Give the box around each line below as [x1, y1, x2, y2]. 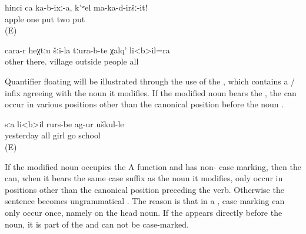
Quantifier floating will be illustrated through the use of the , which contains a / [5, 74, 295, 87]
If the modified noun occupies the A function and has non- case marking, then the [5, 160, 301, 172]
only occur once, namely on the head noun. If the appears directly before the [5, 206, 282, 218]
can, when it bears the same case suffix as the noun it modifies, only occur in [5, 172, 283, 184]
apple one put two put [5, 12, 85, 25]
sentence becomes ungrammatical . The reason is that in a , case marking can [5, 195, 285, 207]
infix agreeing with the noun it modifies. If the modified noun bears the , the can [5, 86, 297, 99]
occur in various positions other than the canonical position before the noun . [5, 98, 284, 110]
